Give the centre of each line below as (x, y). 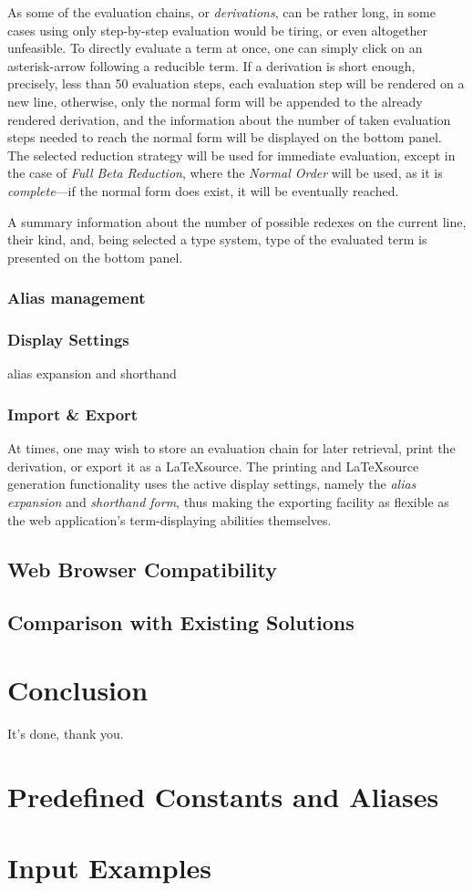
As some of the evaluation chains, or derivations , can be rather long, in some (221, 12)
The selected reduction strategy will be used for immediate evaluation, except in (231, 155)
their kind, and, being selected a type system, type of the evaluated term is (217, 239)
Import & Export (73, 414)
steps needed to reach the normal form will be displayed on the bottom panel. (225, 137)
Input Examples (110, 867)
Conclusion (78, 689)
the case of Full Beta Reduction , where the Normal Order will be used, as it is (225, 173)
